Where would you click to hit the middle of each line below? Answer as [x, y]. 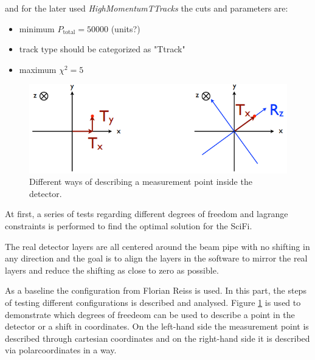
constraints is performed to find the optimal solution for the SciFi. [129, 226]
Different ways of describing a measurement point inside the [141, 182]
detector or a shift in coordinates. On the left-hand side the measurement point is [157, 326]
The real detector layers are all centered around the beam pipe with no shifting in [157, 246]
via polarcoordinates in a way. [61, 350]
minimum [37, 28]
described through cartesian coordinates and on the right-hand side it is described [157, 338]
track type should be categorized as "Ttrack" [102, 49]
